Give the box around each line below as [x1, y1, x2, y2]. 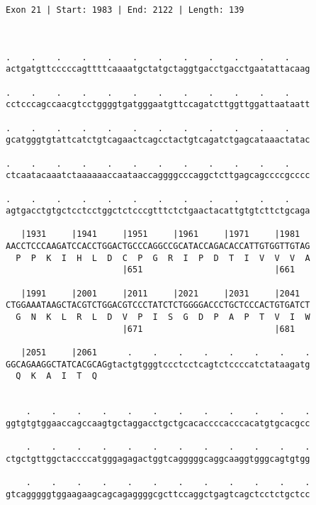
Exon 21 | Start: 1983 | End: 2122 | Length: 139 [6, 5, 244, 15]
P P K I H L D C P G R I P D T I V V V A [16, 252, 310, 263]
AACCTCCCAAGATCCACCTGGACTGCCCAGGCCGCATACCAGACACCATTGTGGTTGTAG [6, 241, 310, 252]
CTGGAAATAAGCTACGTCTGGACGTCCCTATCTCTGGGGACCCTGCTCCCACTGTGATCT [6, 300, 310, 311]
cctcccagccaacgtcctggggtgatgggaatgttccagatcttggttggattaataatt [6, 99, 310, 110]
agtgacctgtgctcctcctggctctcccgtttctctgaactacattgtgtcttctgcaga [6, 206, 310, 216]
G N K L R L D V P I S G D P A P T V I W [16, 312, 310, 323]
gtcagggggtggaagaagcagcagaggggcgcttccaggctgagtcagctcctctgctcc [6, 489, 310, 499]
